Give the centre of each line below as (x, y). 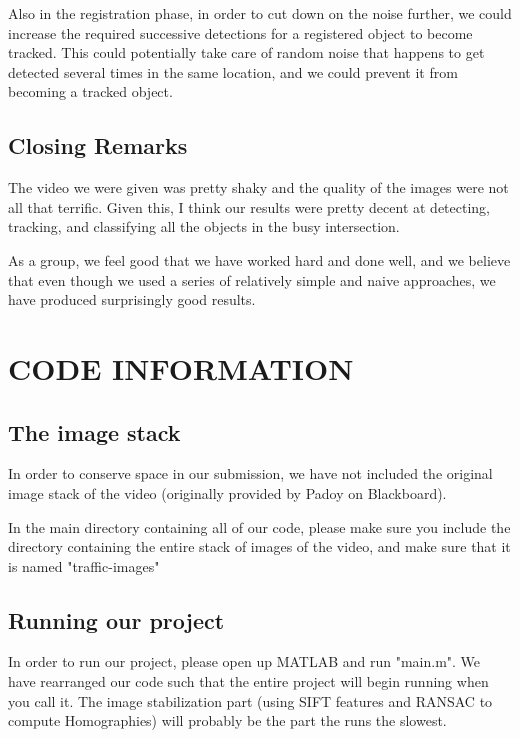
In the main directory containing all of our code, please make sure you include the (259, 526)
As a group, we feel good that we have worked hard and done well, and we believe (259, 259)
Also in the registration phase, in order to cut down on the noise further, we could (260, 13)
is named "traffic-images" (84, 565)
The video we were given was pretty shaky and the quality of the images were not (258, 187)
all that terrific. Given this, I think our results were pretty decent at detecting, (249, 206)
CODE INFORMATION (181, 367)
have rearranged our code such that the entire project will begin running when (248, 681)
